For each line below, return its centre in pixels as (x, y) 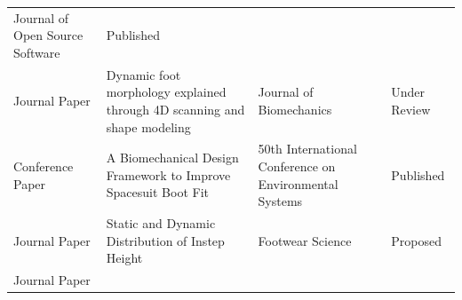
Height (124, 258)
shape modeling (148, 126)
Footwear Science (305, 240)
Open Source (48, 35)
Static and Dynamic (161, 223)
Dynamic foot (143, 74)
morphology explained (166, 92)
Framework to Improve (168, 174)
